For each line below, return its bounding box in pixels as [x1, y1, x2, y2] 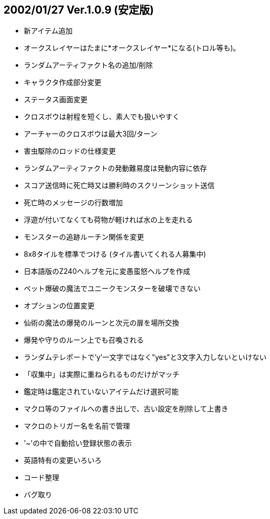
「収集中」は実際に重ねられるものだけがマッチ [24, 370, 179, 379]
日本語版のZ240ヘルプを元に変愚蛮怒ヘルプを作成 [24, 267, 190, 276]
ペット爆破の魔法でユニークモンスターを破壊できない [24, 284, 201, 293]
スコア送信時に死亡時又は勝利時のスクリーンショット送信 [24, 181, 215, 190]
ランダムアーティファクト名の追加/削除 [24, 61, 153, 70]
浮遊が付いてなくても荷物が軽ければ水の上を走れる [24, 215, 193, 224]
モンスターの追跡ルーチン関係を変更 [24, 232, 144, 242]
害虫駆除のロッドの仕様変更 [24, 147, 116, 156]
